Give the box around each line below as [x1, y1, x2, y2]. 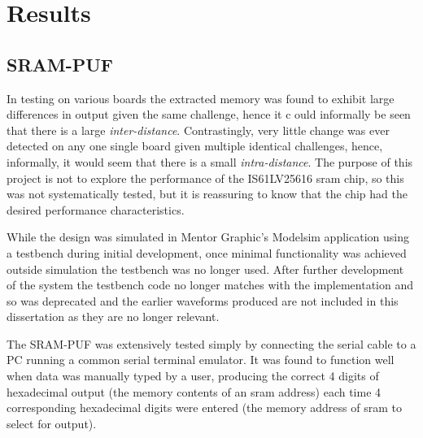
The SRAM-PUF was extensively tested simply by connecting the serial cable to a [7, 335, 416, 352]
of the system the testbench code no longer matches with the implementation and [7, 276, 414, 293]
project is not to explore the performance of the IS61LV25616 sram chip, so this [7, 169, 404, 186]
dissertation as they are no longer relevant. [7, 308, 220, 325]
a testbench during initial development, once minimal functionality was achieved [7, 244, 407, 261]
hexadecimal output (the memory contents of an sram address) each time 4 [7, 383, 382, 400]
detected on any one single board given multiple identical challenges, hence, [7, 137, 383, 154]
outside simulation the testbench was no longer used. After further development [7, 260, 404, 277]
